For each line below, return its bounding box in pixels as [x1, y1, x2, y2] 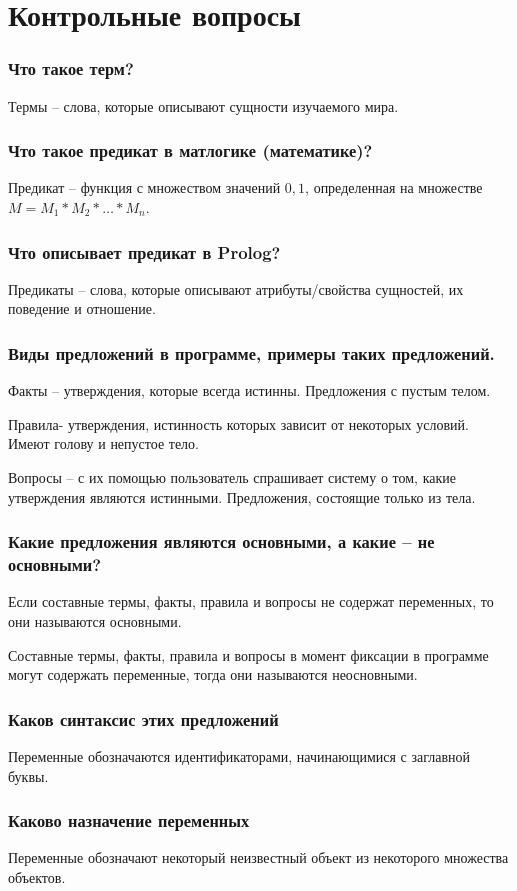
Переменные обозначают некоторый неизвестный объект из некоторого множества [8, 847, 509, 868]
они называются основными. [8, 610, 182, 631]
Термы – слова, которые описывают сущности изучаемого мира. [8, 95, 399, 116]
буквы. [8, 765, 49, 786]
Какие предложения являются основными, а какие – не [8, 529, 435, 554]
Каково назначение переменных [8, 808, 250, 833]
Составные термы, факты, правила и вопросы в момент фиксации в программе [8, 644, 489, 665]
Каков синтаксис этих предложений [8, 706, 279, 731]
